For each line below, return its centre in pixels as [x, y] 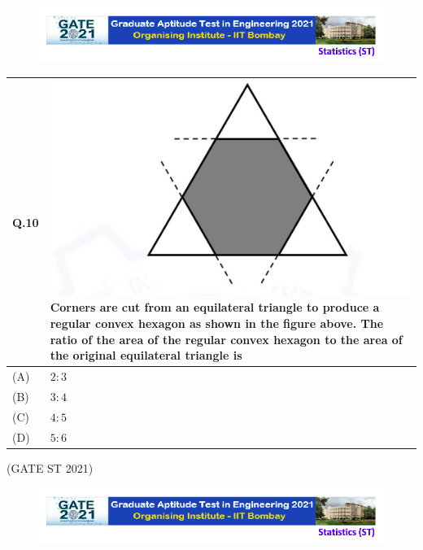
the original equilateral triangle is [146, 355]
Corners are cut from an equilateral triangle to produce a [215, 307]
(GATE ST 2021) [50, 467]
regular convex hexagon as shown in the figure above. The [217, 323]
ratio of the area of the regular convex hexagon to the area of [226, 339]
